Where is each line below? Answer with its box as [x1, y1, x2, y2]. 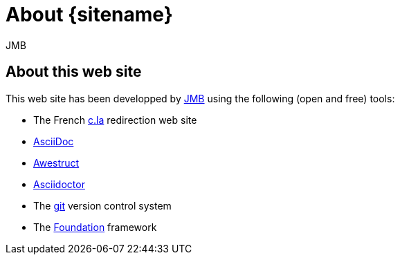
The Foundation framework [33, 221, 157, 233]
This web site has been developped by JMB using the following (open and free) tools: [6, 92, 395, 104]
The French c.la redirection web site [33, 113, 197, 126]
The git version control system [33, 199, 172, 212]
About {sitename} [6, 3, 173, 26]
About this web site [6, 63, 142, 81]
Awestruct [33, 156, 80, 169]
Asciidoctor [33, 178, 85, 190]
